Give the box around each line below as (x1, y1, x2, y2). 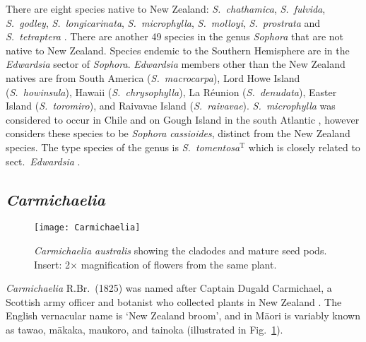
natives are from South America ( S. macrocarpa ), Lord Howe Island (6, 70, 300, 85)
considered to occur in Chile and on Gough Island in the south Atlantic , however (6, 112, 360, 126)
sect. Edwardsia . (6, 153, 81, 168)
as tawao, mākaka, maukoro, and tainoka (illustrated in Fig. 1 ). (6, 322, 283, 336)
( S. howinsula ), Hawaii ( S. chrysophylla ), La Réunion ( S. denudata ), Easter (6, 84, 337, 99)
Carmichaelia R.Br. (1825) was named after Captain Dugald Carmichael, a (6, 281, 332, 295)
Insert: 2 (34, 256, 71, 271)
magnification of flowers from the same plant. (81, 256, 277, 271)
